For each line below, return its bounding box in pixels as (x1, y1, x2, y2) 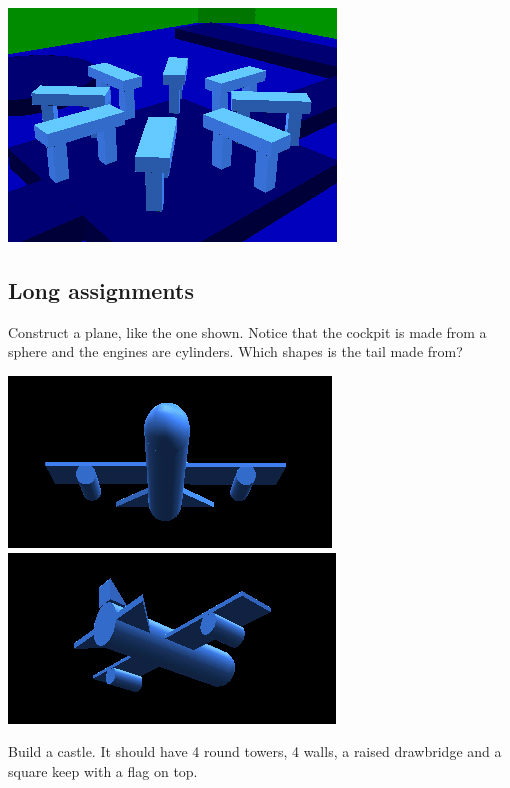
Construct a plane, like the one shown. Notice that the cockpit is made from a (8, 321, 487, 342)
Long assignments (8, 274, 194, 305)
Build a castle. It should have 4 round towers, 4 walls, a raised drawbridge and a (8, 741, 502, 762)
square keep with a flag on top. (8, 760, 198, 781)
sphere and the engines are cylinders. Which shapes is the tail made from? (8, 341, 463, 362)
